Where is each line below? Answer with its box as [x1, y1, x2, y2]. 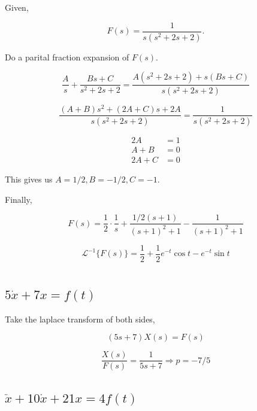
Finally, [5, 193, 32, 205]
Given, [5, 1, 29, 13]
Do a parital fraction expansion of [5, 50, 129, 63]
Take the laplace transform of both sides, [5, 312, 155, 325]
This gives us [5, 173, 53, 185]
